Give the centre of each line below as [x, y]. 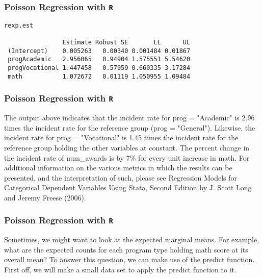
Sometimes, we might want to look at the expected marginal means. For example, [132, 239]
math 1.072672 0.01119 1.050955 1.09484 [99, 76]
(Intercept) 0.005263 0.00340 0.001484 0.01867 [99, 51]
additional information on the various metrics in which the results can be [118, 168]
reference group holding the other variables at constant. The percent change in [127, 147]
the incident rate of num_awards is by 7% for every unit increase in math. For [127, 157]
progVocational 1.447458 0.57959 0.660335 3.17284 [99, 68]
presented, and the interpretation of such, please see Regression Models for [121, 177]
